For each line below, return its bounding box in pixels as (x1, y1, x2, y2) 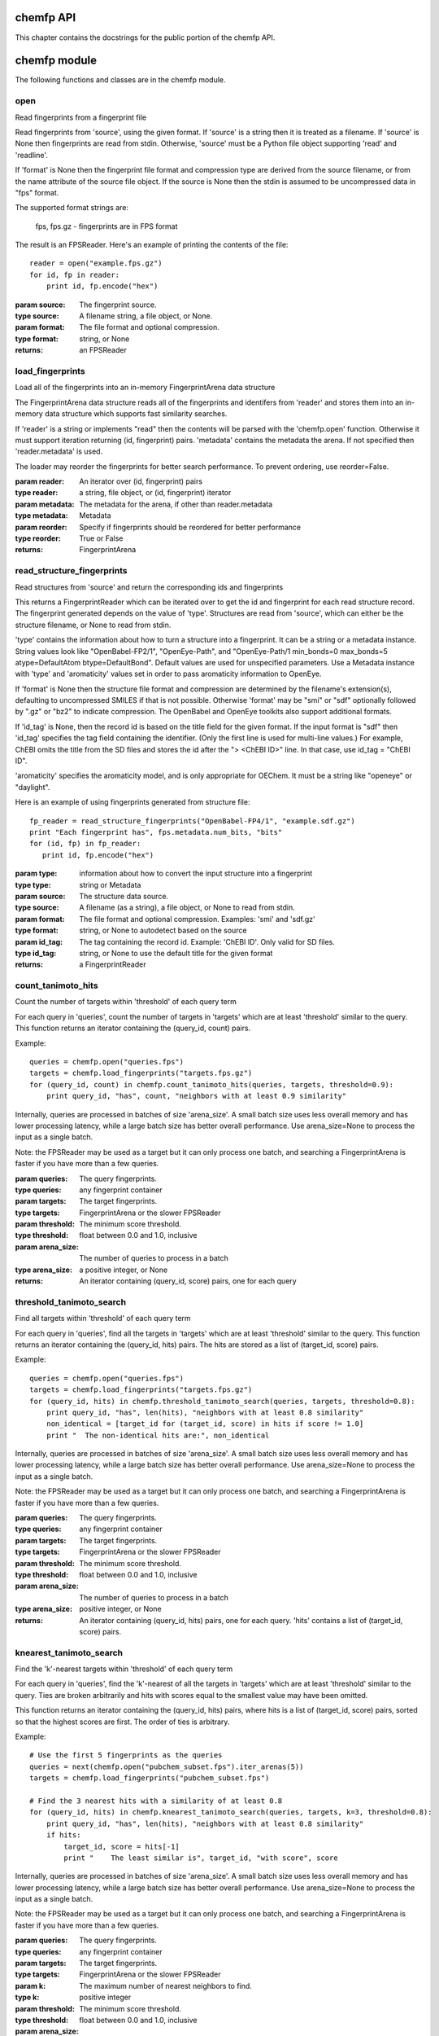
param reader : (15, 476, 65, 486)
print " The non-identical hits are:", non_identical (46, 1430, 270, 1440)
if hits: (46, 1831, 81, 1840)
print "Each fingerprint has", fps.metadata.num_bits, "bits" (29, 827, 283, 836)
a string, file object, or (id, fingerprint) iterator (79, 488, 232, 498)
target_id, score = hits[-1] (63, 1841, 180, 1851)
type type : (15, 880, 52, 889)
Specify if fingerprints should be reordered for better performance (79, 522, 302, 532)
